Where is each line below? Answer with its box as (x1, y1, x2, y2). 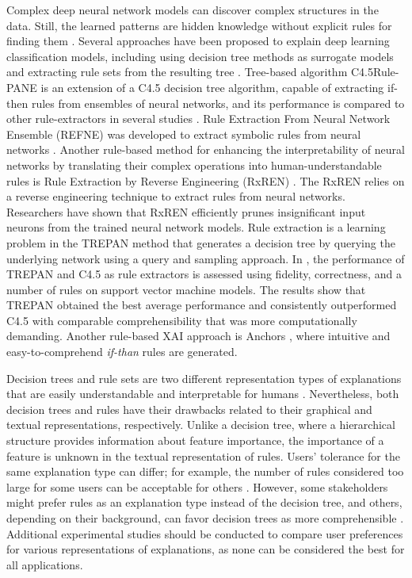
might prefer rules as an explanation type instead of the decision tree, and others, (6, 494, 402, 511)
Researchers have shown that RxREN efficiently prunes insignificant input (6, 203, 366, 220)
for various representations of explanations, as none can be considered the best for (6, 541, 405, 557)
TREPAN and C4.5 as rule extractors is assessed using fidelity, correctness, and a (6, 266, 402, 282)
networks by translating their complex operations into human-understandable (6, 156, 382, 173)
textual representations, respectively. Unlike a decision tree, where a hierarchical (6, 416, 395, 433)
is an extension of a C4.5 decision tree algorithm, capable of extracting (40, 78, 384, 95)
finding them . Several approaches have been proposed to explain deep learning (6, 33, 390, 49)
